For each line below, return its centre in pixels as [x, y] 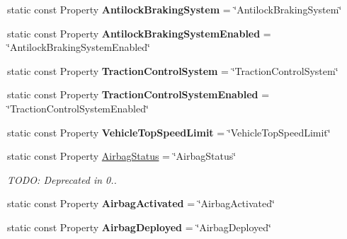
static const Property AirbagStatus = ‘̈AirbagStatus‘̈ [122, 156]
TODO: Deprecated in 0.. [62, 179]
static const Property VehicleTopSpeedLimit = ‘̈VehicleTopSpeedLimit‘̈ [169, 132]
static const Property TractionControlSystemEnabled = [138, 94]
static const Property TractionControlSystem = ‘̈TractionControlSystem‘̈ [173, 70]
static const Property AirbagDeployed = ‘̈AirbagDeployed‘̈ [139, 227]
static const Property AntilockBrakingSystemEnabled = [139, 33]
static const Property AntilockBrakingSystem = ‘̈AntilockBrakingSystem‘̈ [175, 9]
